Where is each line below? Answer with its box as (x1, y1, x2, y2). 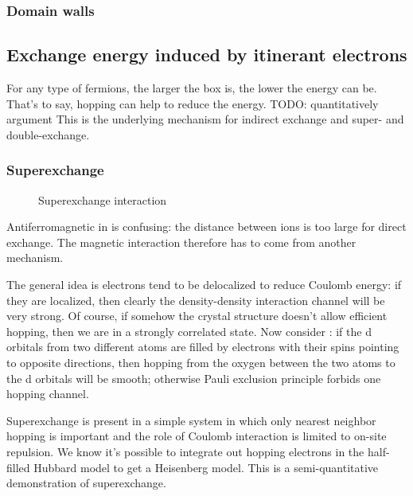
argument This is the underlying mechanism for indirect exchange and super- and (6, 111, 404, 127)
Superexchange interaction (38, 191, 167, 208)
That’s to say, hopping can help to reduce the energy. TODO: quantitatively (6, 95, 379, 111)
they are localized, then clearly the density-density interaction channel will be (6, 291, 385, 308)
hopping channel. (6, 385, 89, 402)
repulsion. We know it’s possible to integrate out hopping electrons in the (6, 443, 364, 459)
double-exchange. (6, 126, 90, 143)
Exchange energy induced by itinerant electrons (6, 42, 407, 67)
